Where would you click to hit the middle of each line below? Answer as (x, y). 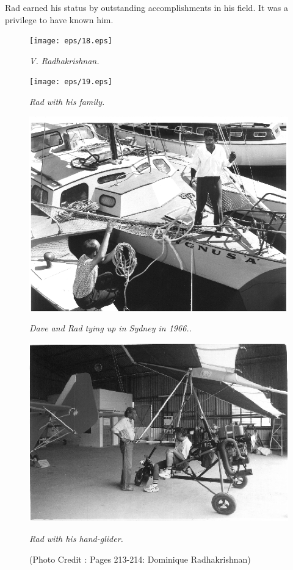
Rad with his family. (67, 102)
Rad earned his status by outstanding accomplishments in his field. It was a (147, 7)
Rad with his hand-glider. (76, 538)
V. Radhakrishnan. (64, 60)
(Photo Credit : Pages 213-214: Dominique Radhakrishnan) (140, 559)
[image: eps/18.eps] (71, 41)
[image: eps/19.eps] (71, 82)
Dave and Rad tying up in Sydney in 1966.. (110, 328)
